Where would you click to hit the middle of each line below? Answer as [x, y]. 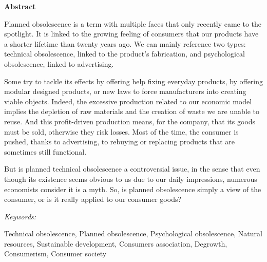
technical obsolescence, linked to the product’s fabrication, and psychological [125, 54]
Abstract [20, 6]
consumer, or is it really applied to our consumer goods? [93, 199]
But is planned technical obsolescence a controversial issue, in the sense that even [132, 169]
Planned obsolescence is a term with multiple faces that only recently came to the [133, 23]
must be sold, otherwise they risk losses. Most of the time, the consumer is [121, 131]
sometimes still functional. [45, 151]
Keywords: [20, 216]
